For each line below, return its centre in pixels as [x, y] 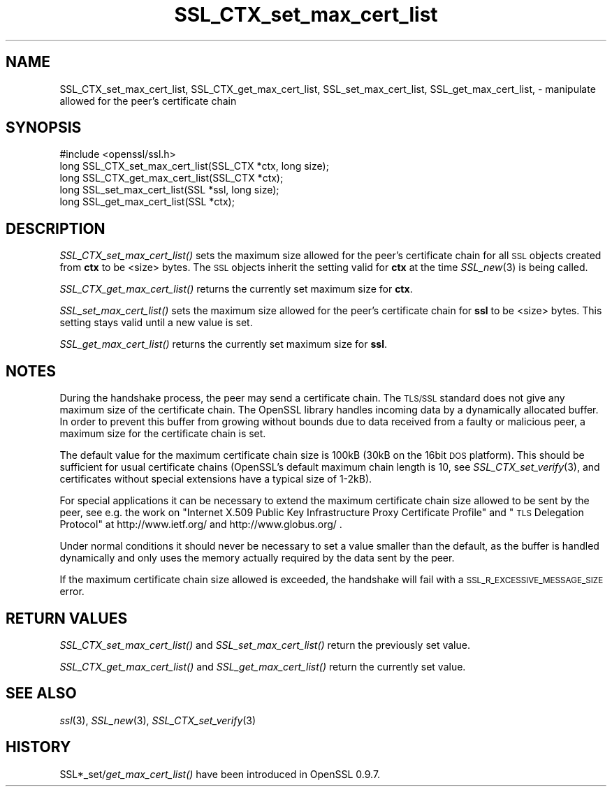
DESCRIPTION [56, 228]
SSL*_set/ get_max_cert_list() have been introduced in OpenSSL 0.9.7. [220, 774]
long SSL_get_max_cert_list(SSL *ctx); [147, 202]
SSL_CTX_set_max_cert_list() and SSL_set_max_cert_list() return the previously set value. [265, 645]
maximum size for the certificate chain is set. [163, 434]
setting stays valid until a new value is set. [156, 323]
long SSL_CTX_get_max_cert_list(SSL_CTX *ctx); [172, 178]
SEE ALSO [41, 694]
